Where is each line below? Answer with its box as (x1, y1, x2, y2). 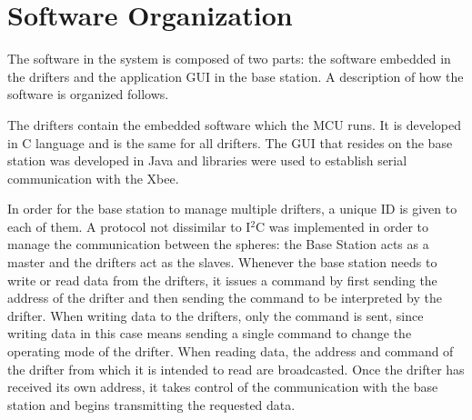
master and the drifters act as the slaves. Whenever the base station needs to (7, 253, 437, 272)
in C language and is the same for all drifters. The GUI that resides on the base (7, 133, 453, 152)
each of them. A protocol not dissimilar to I (7, 216, 251, 235)
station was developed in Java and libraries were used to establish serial (7, 151, 407, 170)
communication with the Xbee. (7, 168, 179, 187)
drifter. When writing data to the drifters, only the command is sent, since (7, 305, 424, 325)
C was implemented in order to (256, 216, 428, 235)
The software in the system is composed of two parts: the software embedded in (7, 49, 451, 68)
